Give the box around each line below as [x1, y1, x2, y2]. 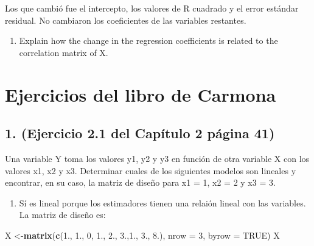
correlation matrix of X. [19, 46, 108, 58]
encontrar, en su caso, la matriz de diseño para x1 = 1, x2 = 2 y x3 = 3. [5, 176, 276, 189]
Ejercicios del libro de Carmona [5, 82, 276, 107]
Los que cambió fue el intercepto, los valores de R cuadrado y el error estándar [5, 2, 299, 14]
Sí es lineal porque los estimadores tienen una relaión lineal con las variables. [19, 196, 306, 209]
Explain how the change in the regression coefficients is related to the [19, 34, 278, 47]
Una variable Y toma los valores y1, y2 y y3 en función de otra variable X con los [5, 152, 310, 164]
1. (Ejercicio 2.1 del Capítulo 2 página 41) [5, 124, 275, 142]
